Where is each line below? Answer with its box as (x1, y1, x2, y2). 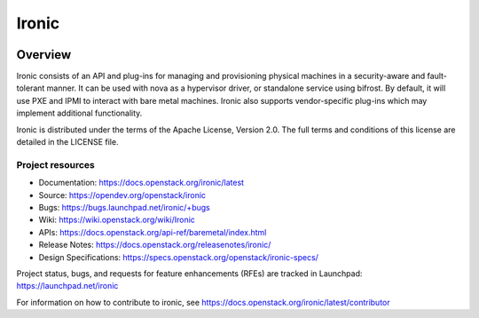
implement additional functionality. (16, 107, 143, 119)
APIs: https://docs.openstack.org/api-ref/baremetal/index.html (38, 227, 267, 237)
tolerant (16, 83, 45, 93)
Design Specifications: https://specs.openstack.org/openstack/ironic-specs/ (38, 251, 319, 262)
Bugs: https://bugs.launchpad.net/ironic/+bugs (38, 202, 210, 212)
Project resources (16, 158, 95, 171)
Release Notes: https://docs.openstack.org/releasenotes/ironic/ (38, 240, 271, 250)
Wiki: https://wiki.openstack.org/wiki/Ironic (38, 214, 195, 226)
